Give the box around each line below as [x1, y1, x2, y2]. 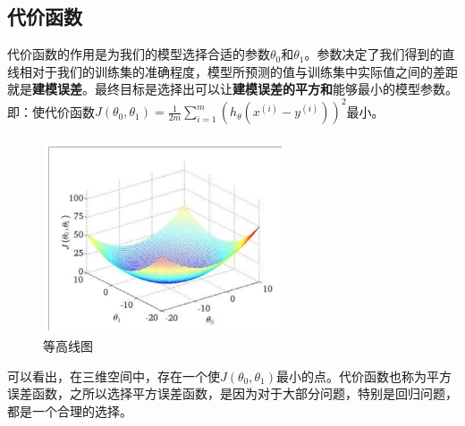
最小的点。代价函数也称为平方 [276, 366, 452, 385]
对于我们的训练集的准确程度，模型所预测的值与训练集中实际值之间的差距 [31, 62, 458, 80]
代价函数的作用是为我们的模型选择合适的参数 [7, 45, 270, 63]
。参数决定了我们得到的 [304, 45, 443, 63]
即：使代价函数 [7, 102, 95, 121]
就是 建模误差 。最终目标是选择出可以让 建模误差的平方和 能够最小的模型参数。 [7, 79, 458, 98]
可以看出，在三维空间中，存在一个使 [7, 366, 220, 385]
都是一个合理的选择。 [7, 401, 132, 420]
